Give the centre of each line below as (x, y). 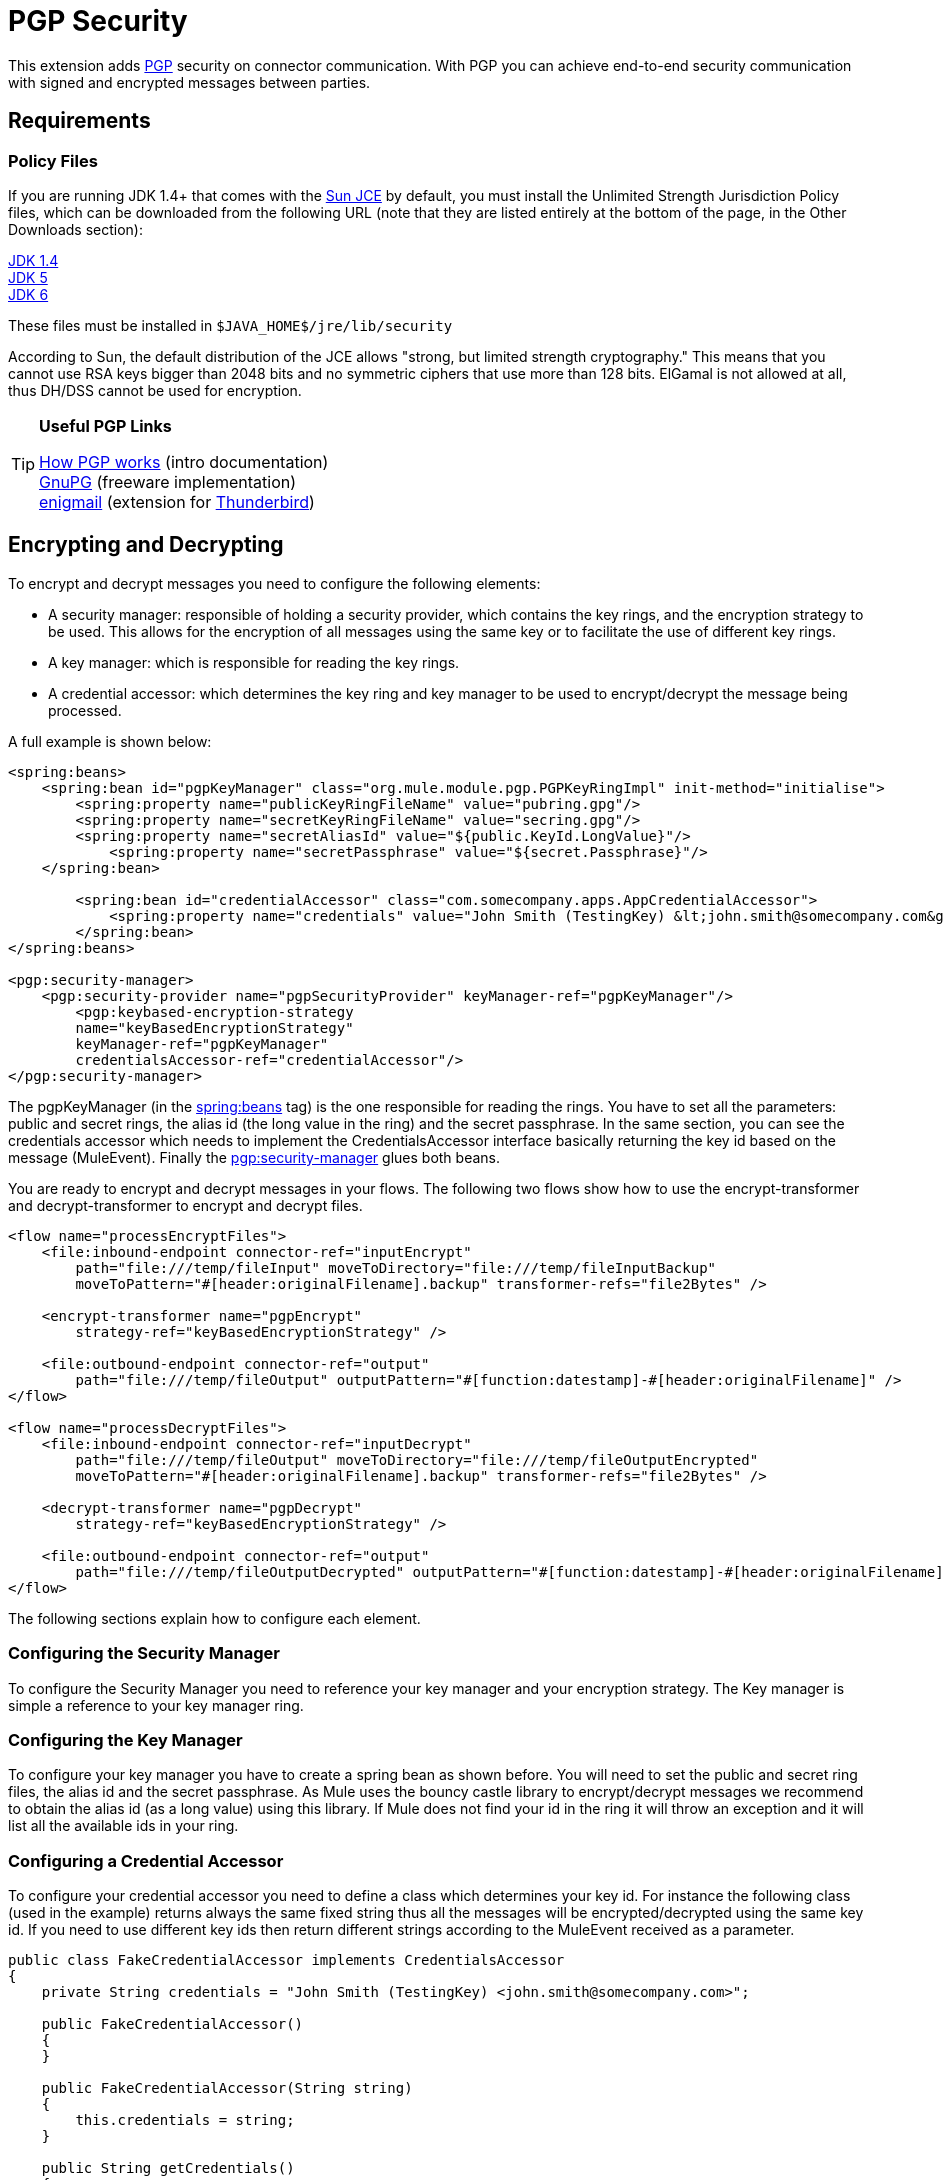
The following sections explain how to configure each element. (214, 1618)
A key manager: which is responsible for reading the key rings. (254, 662)
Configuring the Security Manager (144, 1653)
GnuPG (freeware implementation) (168, 481)
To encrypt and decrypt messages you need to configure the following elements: (274, 583)
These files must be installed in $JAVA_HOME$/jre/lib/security (230, 325)
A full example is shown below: (110, 741)
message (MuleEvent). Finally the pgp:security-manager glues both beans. (254, 1157)
